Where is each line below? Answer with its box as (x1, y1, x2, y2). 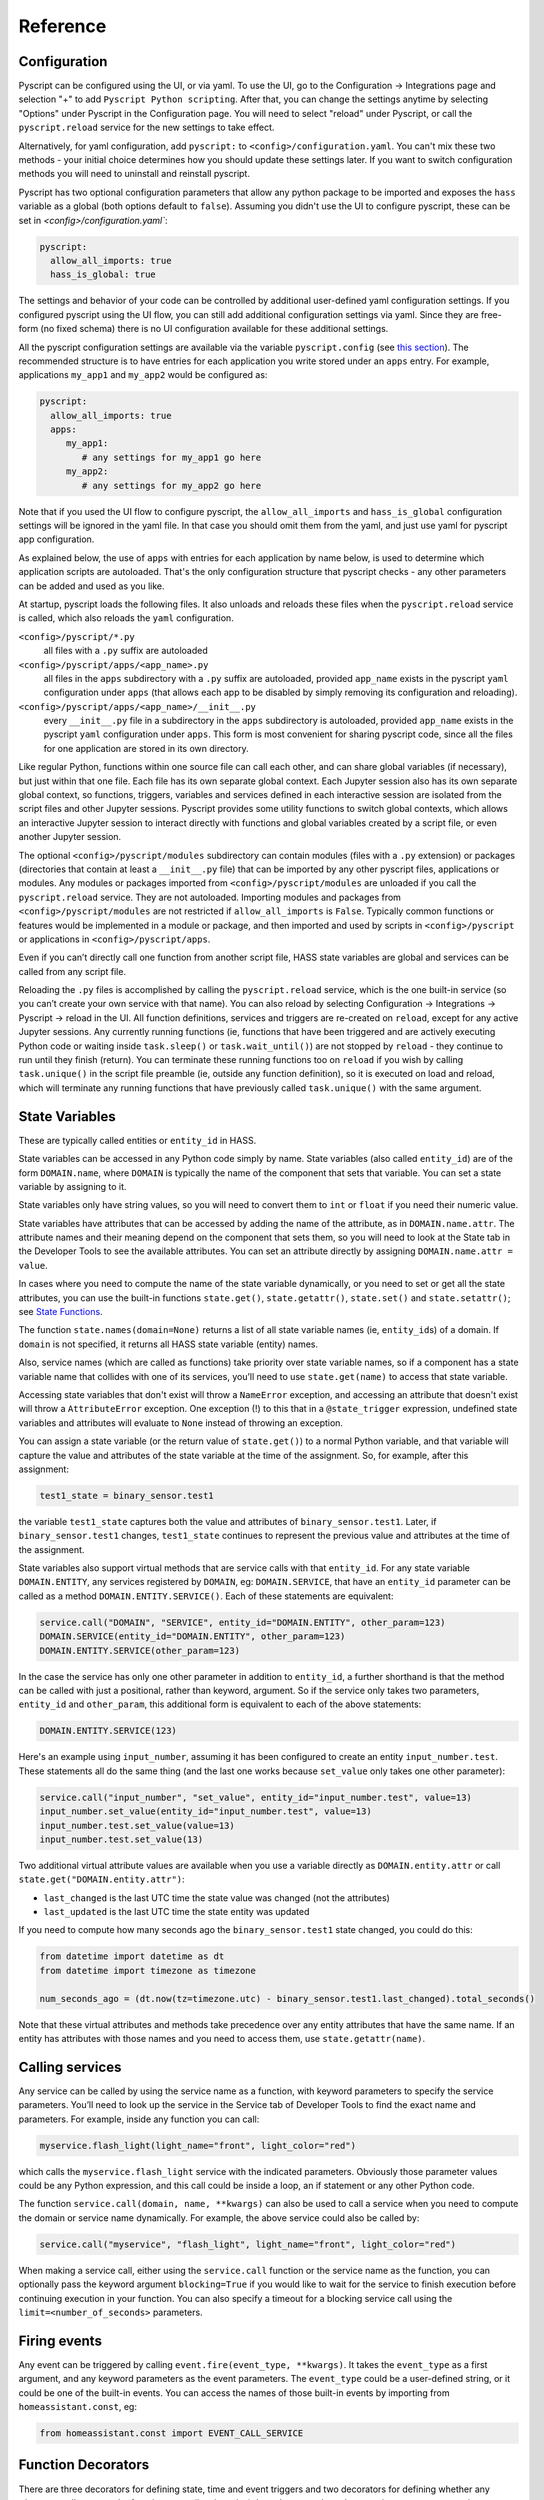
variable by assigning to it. (18, 1180, 127, 1192)
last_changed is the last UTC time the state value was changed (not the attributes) (43, 1891, 390, 1904)
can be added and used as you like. (18, 580, 165, 592)
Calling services (18, 2058, 122, 2075)
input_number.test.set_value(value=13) (39, 1820, 235, 1831)
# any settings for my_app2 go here (81, 480, 262, 491)
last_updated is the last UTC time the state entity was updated (43, 1906, 310, 1918)
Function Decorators (18, 2456, 150, 2474)
